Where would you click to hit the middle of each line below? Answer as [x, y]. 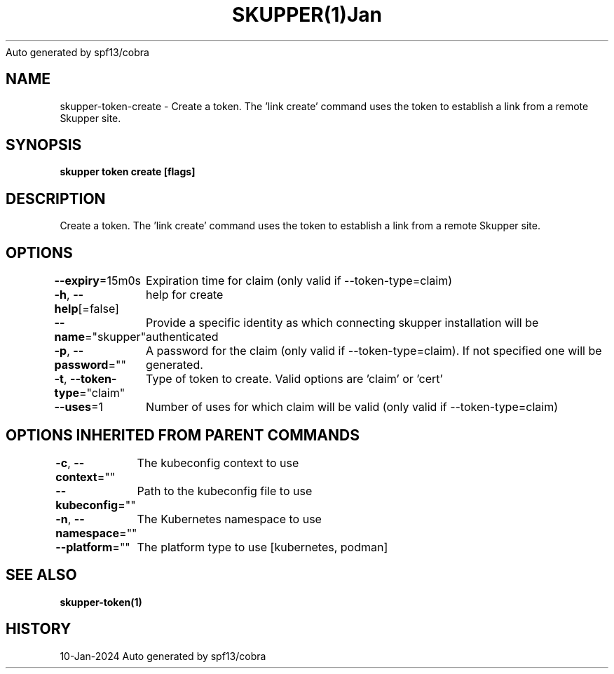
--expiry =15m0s [97, 281]
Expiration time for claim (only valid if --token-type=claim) [299, 281]
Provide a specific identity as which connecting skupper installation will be [342, 323]
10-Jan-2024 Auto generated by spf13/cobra [163, 656]
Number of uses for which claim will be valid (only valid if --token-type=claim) [352, 407]
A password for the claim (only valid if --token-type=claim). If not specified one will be [374, 351]
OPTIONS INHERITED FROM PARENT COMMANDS [183, 435]
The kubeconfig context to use [218, 463]
